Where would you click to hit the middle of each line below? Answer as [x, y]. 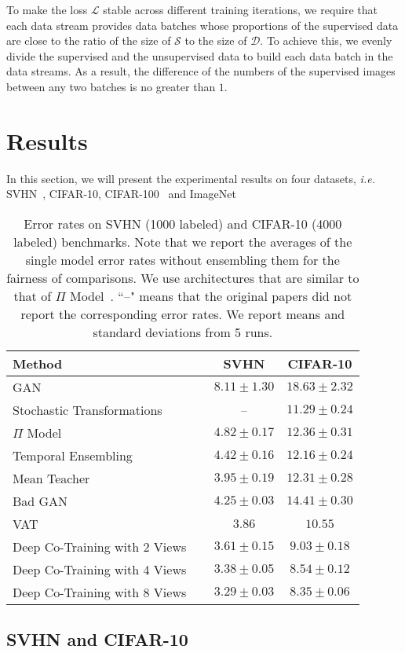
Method [38, 363]
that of [33, 295]
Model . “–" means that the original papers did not [211, 295]
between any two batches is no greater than [111, 86]
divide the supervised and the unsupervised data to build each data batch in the [200, 55]
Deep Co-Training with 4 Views [100, 569]
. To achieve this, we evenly [326, 40]
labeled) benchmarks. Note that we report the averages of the [183, 241]
